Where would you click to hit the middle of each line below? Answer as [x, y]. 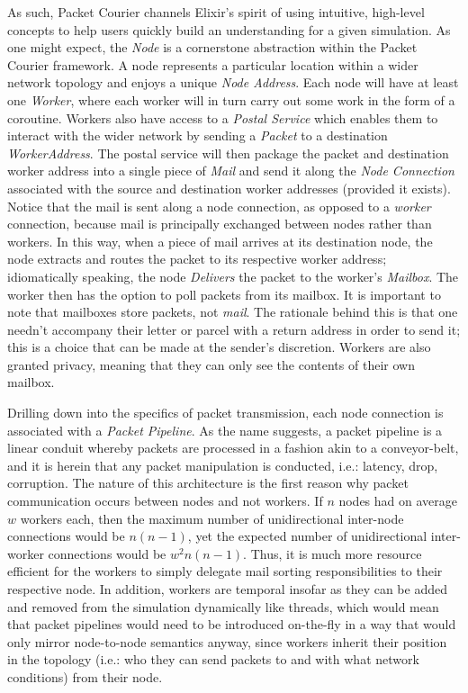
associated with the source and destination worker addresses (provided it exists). [229, 188]
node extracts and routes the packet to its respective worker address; [197, 259]
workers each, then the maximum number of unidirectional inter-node [212, 518]
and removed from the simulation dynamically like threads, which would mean [223, 606]
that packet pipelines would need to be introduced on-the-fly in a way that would [232, 624]
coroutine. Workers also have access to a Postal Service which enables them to [223, 117]
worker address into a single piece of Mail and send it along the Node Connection [231, 171]
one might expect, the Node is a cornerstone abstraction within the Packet [212, 47]
